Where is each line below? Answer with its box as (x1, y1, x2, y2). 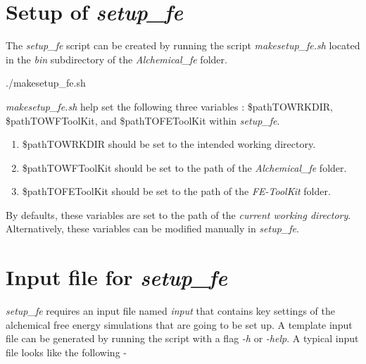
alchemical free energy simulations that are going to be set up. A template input (6, 317, 353, 332)
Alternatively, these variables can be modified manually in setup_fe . (6, 221, 299, 236)
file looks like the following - (6, 344, 127, 359)
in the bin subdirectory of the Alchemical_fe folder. (6, 51, 227, 66)
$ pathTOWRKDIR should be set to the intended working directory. (22, 137, 316, 151)
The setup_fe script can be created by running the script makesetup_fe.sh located (6, 38, 360, 53)
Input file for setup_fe (6, 263, 227, 292)
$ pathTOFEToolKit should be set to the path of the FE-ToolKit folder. (22, 184, 331, 199)
